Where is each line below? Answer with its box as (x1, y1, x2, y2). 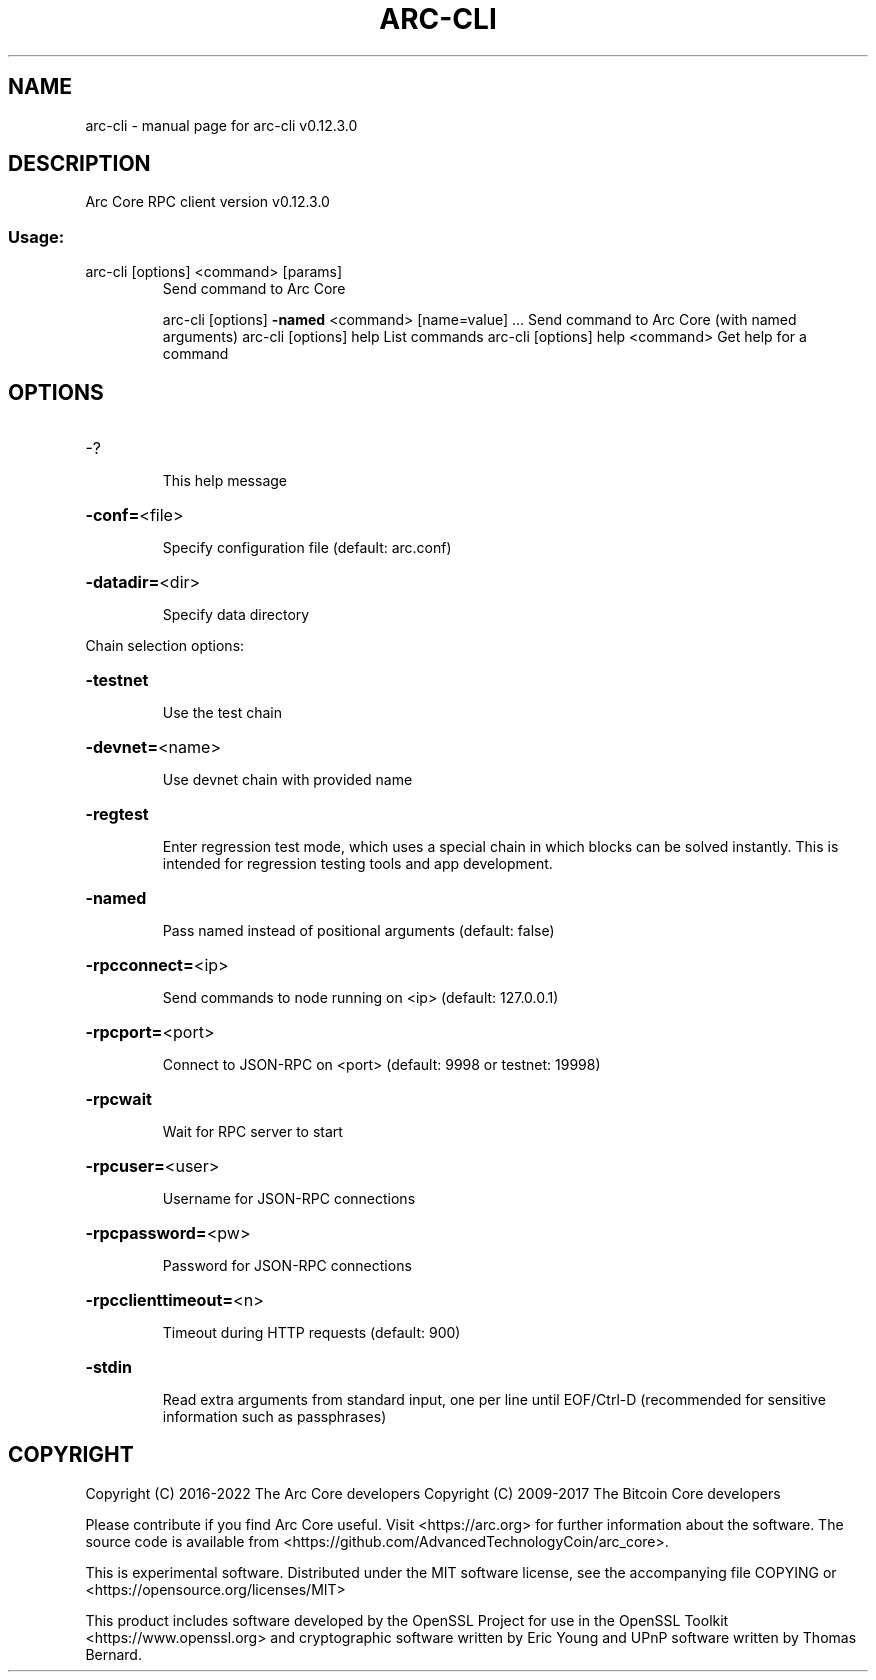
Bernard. (85, 1645, 142, 1663)
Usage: (8, 226, 65, 247)
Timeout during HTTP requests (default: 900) (162, 1324, 461, 1342)
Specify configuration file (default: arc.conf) (162, 539, 452, 557)
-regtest (85, 804, 149, 825)
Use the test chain (162, 704, 282, 722)
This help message (162, 472, 287, 490)
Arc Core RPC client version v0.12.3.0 (85, 193, 330, 211)
